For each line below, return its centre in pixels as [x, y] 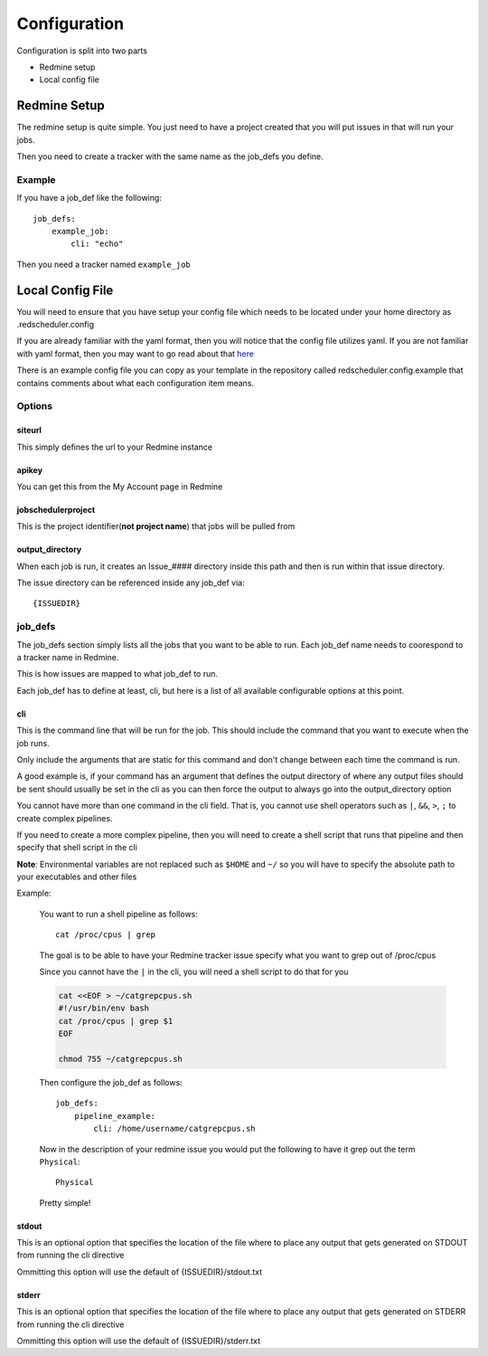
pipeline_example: [115, 1116]
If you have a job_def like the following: [89, 198]
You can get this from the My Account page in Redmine [120, 486]
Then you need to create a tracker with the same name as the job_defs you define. [170, 156]
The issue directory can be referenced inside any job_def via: [131, 583]
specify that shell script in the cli [77, 848]
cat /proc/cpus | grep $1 [116, 1021]
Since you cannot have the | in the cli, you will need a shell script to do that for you [194, 972]
